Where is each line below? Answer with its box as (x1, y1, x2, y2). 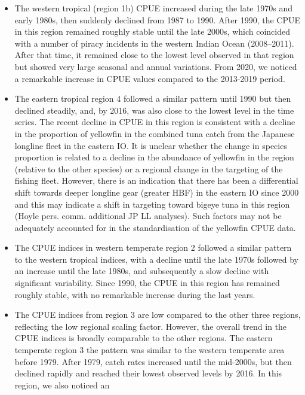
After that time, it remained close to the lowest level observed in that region (14, 48, 294, 61)
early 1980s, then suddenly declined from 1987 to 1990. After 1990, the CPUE (14, 13, 301, 26)
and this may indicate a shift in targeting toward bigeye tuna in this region (14, 197, 290, 210)
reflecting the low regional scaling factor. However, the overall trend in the (14, 320, 287, 332)
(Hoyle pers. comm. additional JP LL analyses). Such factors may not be (14, 209, 282, 222)
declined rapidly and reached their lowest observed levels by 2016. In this (14, 367, 282, 379)
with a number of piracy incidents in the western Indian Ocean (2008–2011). (14, 37, 294, 49)
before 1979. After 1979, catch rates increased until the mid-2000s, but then (14, 355, 292, 367)
